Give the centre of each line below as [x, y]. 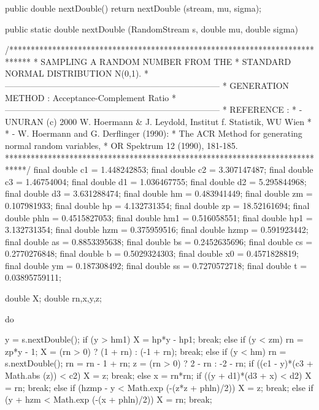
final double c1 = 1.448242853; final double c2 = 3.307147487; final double [173, 169]
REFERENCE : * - [266, 109]
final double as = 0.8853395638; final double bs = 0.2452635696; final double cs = [159, 241]
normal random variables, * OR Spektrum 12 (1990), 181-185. [121, 145]
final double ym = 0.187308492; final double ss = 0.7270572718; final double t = [156, 265]
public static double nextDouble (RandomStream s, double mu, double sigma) [152, 28]
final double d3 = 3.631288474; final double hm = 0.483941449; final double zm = [159, 193]
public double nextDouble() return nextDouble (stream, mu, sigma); [133, 8]
